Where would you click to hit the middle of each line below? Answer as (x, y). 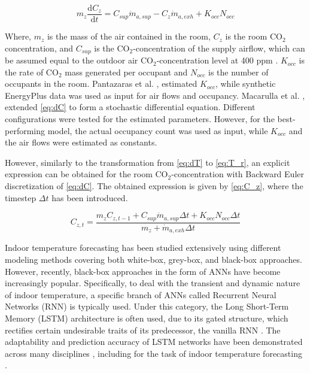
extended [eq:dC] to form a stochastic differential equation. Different (130, 107)
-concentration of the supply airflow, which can (219, 48)
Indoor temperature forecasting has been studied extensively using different (143, 248)
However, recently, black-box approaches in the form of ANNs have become (143, 271)
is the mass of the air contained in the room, (129, 36)
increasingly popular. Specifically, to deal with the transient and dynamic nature (153, 283)
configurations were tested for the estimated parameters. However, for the (140, 119)
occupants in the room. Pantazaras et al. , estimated (101, 84)
